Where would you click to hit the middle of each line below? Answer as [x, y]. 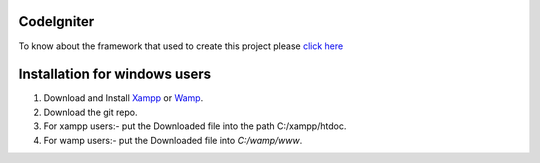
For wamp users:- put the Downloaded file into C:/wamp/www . [173, 140]
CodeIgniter [56, 21]
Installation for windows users [115, 74]
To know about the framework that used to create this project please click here [181, 46]
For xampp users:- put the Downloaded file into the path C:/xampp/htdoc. [195, 126]
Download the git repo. [90, 112]
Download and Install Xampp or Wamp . [123, 98]
